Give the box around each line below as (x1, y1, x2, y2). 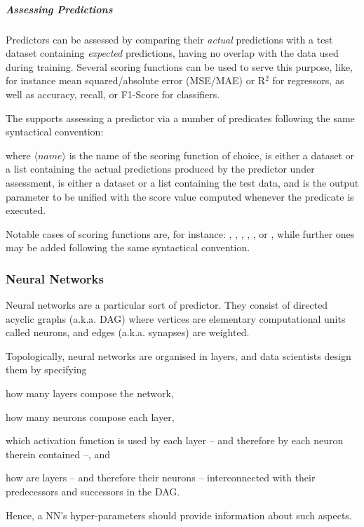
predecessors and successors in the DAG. (6, 484, 180, 499)
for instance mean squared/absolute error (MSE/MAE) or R (6, 73, 266, 88)
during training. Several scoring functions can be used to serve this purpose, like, (6, 59, 353, 74)
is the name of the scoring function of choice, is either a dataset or (69, 147, 355, 162)
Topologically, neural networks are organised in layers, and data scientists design (6, 348, 351, 363)
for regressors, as (272, 73, 344, 88)
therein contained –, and (6, 446, 111, 461)
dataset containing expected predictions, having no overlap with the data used (6, 46, 339, 60)
